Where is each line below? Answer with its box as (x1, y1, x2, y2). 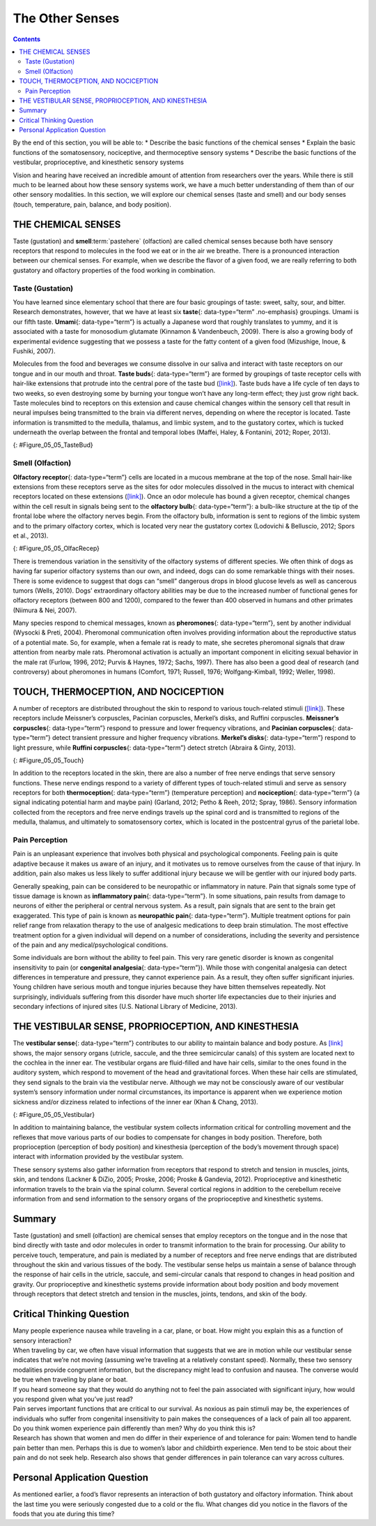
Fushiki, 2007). (13, 346, 56, 355)
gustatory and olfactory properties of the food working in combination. (13, 266, 216, 274)
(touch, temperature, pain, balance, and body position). (13, 200, 172, 209)
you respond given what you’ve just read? (13, 1395, 134, 1403)
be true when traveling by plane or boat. (13, 1375, 128, 1384)
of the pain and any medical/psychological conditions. (13, 940, 169, 949)
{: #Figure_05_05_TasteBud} (13, 440, 93, 450)
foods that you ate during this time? (13, 1509, 115, 1518)
